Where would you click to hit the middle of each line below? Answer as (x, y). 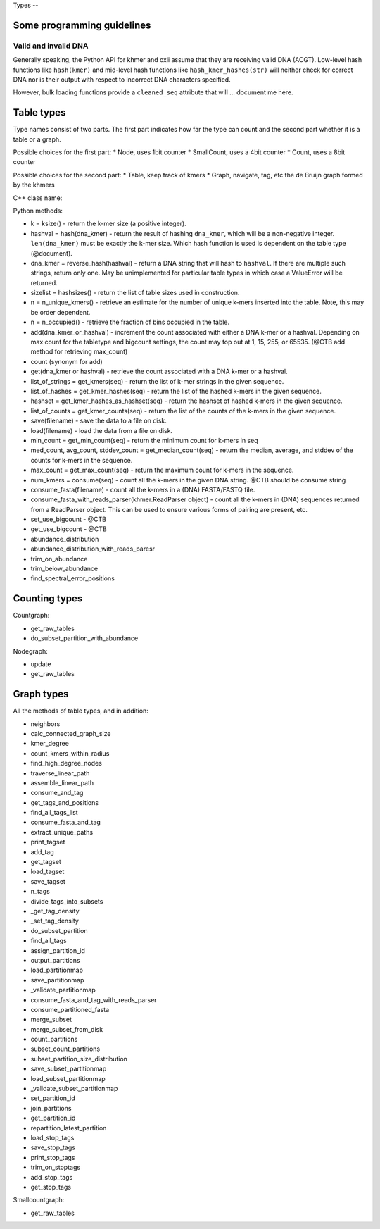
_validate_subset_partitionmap (74, 1089)
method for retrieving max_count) (79, 351)
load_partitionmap (57, 970)
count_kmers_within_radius (70, 753)
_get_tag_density (55, 911)
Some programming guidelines (82, 25)
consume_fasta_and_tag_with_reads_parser (94, 999)
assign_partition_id (58, 950)
